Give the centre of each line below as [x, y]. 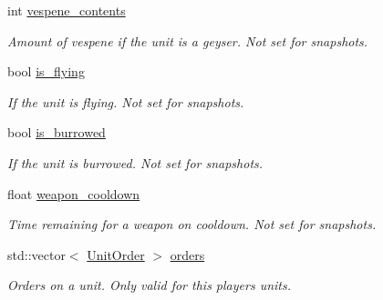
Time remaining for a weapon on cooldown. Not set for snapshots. [192, 224]
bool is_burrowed [57, 132]
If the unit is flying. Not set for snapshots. [126, 101]
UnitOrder [116, 254]
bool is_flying [46, 71]
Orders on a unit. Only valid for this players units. [150, 285]
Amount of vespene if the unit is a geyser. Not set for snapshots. [188, 40]
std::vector [36, 254]
